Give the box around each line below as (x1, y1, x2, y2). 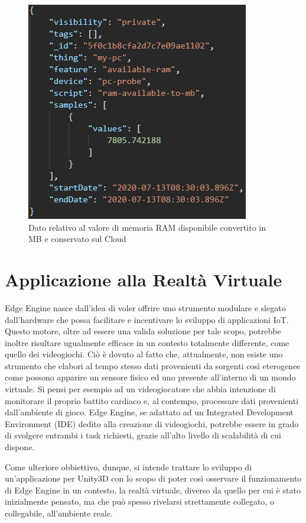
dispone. (5, 441, 35, 453)
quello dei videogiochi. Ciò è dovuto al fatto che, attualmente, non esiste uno (5, 348, 283, 360)
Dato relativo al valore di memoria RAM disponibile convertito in (28, 221, 266, 233)
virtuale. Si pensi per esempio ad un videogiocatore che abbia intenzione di (5, 383, 276, 395)
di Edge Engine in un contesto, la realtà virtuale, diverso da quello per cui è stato (5, 483, 301, 496)
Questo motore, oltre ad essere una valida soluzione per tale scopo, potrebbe (5, 325, 281, 337)
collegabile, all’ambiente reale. (5, 507, 113, 519)
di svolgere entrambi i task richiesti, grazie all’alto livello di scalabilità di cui (5, 429, 281, 441)
